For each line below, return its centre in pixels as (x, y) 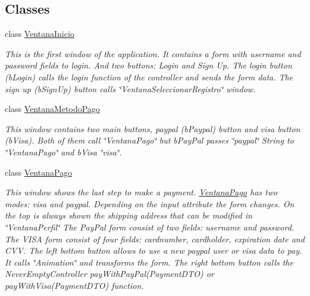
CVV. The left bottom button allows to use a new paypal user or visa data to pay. (154, 250)
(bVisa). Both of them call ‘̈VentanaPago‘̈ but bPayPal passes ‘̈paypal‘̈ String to (149, 140)
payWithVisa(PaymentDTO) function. (74, 285)
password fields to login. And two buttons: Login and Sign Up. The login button (148, 65)
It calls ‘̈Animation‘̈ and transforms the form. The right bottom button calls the (149, 262)
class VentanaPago (39, 172)
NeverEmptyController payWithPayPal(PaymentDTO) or (109, 274)
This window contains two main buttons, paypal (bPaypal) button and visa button (153, 128)
